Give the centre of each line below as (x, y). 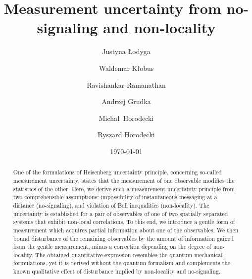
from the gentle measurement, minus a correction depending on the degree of (112, 247)
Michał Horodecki (126, 118)
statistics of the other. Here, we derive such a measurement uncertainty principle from (124, 189)
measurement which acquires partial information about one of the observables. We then (126, 230)
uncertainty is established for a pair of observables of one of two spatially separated (121, 213)
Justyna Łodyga (126, 51)
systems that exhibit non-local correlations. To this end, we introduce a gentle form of (124, 222)
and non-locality (159, 28)
